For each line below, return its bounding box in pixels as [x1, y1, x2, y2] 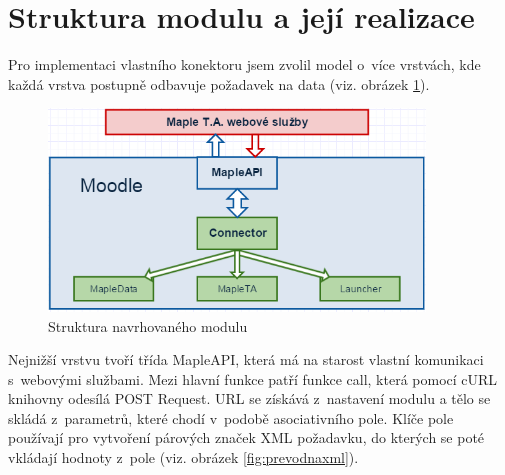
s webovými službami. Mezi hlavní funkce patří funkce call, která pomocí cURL [8, 368, 498, 389]
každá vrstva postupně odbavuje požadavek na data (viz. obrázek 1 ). [8, 73, 430, 94]
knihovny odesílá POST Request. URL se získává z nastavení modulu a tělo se [8, 388, 491, 409]
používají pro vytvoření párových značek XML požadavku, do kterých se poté [8, 427, 485, 448]
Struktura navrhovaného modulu [48, 315, 248, 336]
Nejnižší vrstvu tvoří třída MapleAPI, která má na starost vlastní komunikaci [8, 349, 484, 370]
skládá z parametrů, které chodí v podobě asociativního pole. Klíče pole [8, 407, 454, 428]
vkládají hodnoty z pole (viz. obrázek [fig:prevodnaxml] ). [8, 447, 359, 468]
